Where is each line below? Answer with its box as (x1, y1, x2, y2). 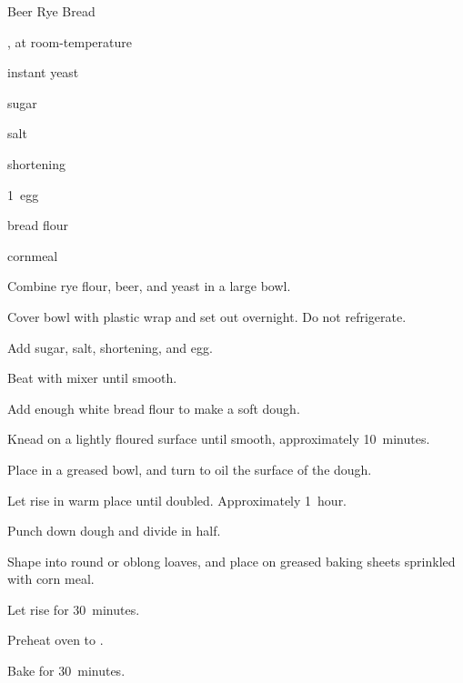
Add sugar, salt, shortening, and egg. (7, 337, 213, 357)
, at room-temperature (7, 32, 133, 51)
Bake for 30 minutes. (7, 661, 126, 680)
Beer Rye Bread (7, 2, 96, 20)
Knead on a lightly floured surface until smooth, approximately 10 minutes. (7, 429, 430, 448)
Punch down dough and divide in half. (7, 521, 221, 540)
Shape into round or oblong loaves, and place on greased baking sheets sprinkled (7, 551, 456, 570)
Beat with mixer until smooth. (7, 368, 177, 387)
